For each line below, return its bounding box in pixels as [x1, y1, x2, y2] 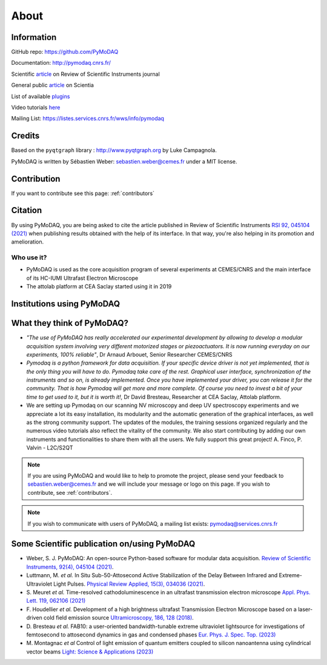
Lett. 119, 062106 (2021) [26, 597, 86, 604]
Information [11, 32, 57, 42]
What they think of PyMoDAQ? [11, 318, 129, 328]
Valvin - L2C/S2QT [26, 444, 73, 451]
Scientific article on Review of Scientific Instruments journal [11, 70, 160, 78]
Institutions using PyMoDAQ [11, 299, 121, 309]
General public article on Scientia [11, 82, 94, 89]
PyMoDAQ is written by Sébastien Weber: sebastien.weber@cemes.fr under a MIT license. [11, 157, 237, 165]
